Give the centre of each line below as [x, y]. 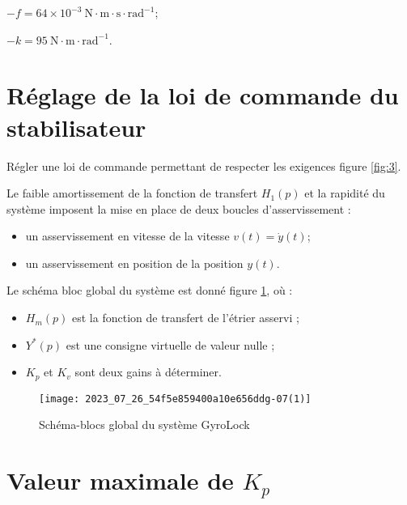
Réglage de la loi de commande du [203, 95]
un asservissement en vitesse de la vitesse [127, 236]
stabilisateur [76, 127]
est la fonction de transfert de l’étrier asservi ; [186, 318]
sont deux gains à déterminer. [148, 372]
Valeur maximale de [120, 480]
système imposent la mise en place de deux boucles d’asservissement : [179, 208]
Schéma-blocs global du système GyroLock [144, 424]
